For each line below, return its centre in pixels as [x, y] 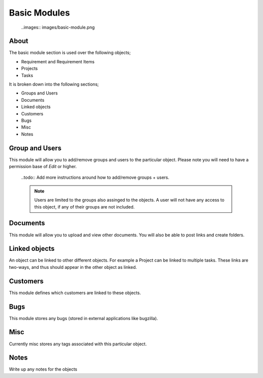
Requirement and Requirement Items [58, 61]
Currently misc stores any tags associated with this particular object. [78, 344]
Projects [29, 69]
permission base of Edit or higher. [43, 167]
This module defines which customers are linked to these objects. [75, 293]
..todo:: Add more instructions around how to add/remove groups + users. [95, 177]
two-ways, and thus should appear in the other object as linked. [73, 267]
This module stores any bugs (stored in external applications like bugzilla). [84, 318]
